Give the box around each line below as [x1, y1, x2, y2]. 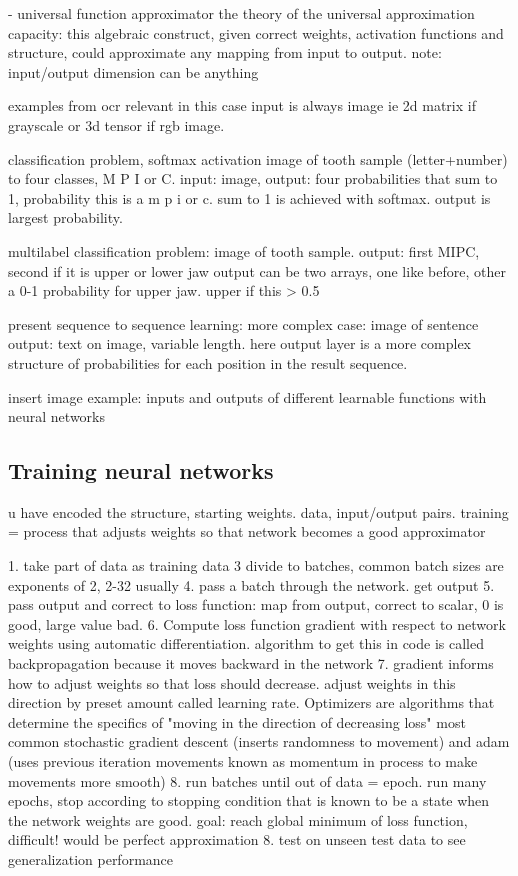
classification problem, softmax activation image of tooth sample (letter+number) [8, 148, 508, 169]
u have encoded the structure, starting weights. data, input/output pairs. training [8, 501, 509, 522]
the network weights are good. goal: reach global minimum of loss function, [8, 809, 468, 830]
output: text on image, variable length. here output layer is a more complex [8, 333, 472, 354]
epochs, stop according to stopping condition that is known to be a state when [8, 790, 490, 811]
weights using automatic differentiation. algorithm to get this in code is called [8, 633, 484, 654]
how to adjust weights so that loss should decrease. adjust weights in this [8, 672, 456, 693]
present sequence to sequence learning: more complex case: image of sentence [8, 313, 479, 334]
